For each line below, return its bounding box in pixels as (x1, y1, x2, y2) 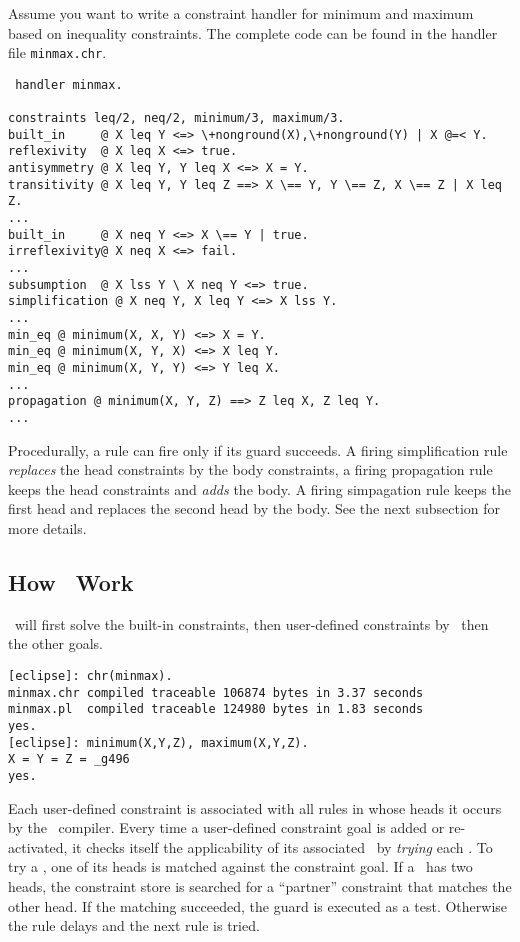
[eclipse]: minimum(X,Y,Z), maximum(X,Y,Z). (8, 735, 309, 750)
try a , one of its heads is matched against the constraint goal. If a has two (8, 856, 473, 877)
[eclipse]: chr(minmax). (8, 668, 173, 683)
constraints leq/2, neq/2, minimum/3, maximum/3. (8, 111, 345, 126)
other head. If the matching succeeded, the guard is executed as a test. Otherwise (8, 895, 507, 916)
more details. (8, 518, 87, 538)
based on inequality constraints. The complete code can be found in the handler (8, 22, 498, 43)
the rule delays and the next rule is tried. (8, 915, 260, 936)
